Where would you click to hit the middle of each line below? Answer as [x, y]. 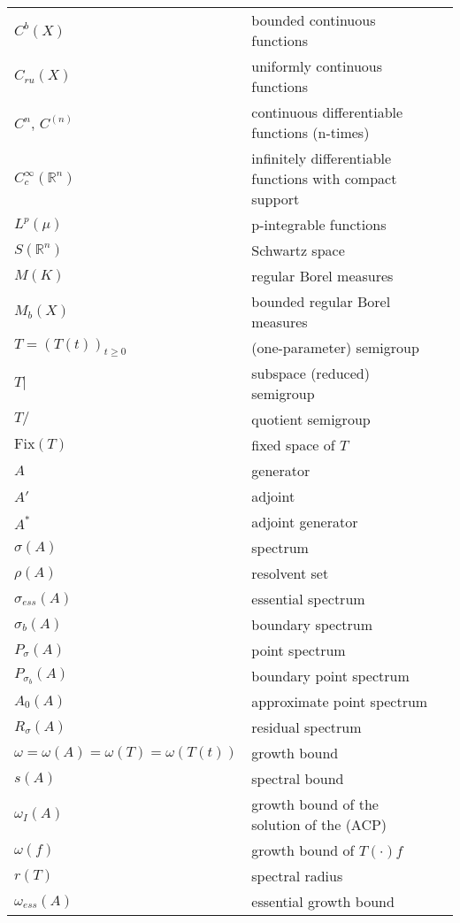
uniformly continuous [317, 66]
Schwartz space [298, 250]
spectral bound [298, 778]
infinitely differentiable [322, 158]
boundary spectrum [312, 624]
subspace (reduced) [310, 373]
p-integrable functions [319, 224]
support [276, 199]
